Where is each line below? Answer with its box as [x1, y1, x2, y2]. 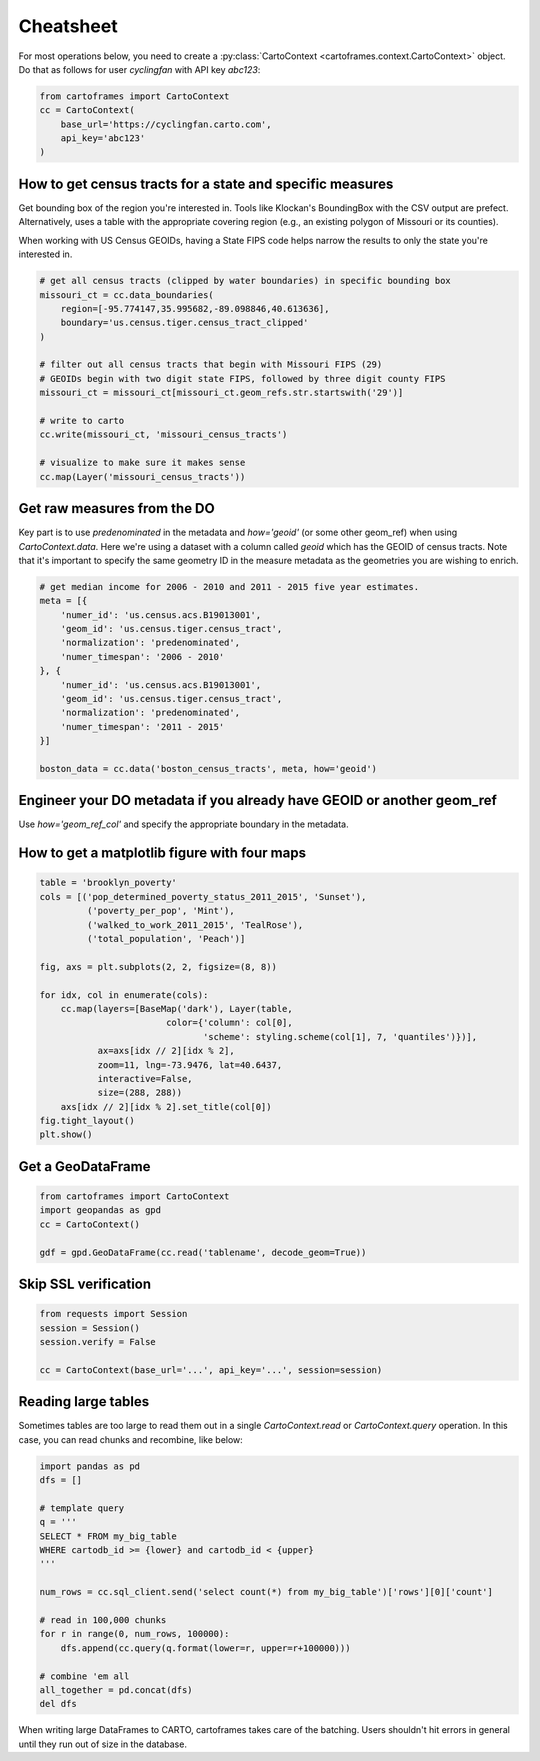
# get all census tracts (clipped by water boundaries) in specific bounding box [39, 275, 452, 287]
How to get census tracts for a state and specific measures [18, 175, 394, 192]
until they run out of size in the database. [18, 1738, 187, 1750]
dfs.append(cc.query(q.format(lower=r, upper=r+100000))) [60, 1642, 351, 1654]
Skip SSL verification [18, 1276, 152, 1293]
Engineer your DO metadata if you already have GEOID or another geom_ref [18, 792, 497, 809]
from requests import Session [39, 1308, 188, 1320]
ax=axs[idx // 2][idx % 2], [97, 1045, 235, 1057]
